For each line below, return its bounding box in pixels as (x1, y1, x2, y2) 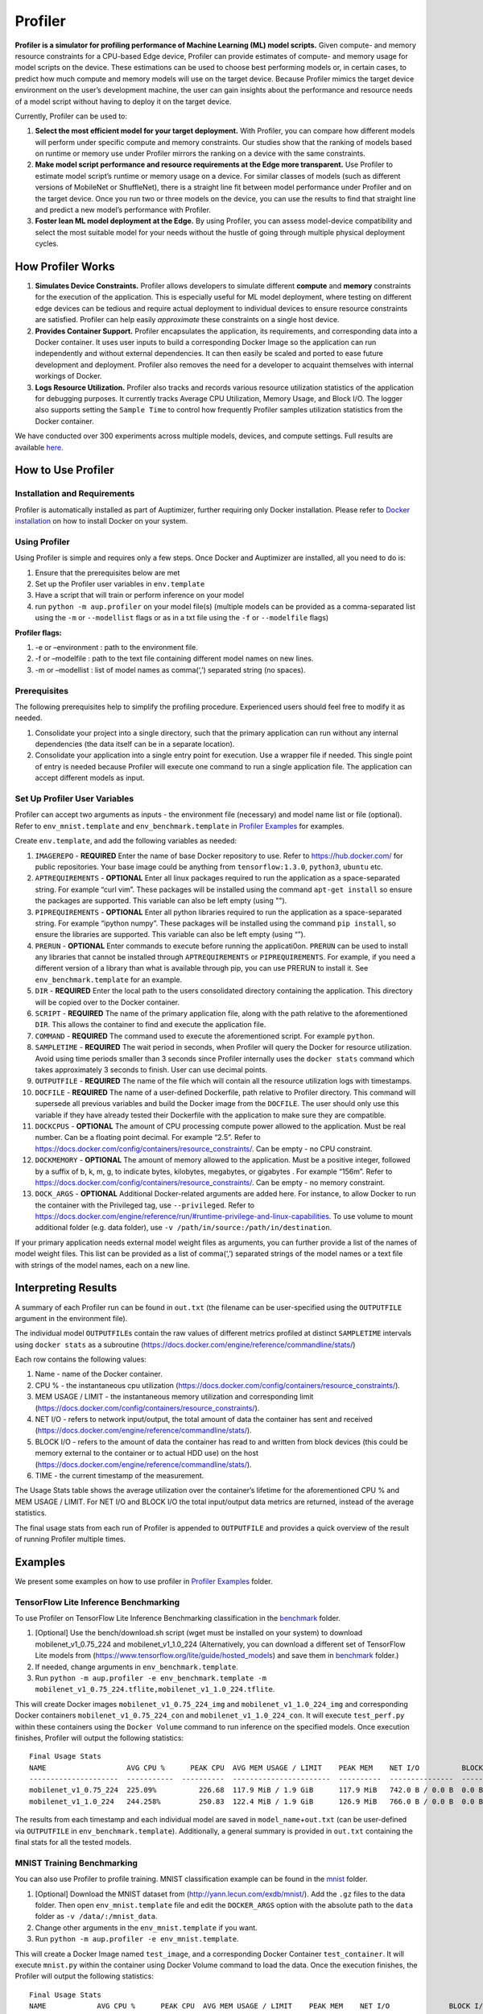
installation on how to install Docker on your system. (14, 516, 188, 526)
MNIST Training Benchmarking (14, 1857, 138, 1868)
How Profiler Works (14, 260, 116, 273)
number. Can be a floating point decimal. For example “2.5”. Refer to (35, 1133, 261, 1142)
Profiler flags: (14, 628, 62, 637)
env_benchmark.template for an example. (35, 975, 183, 984)
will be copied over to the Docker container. (35, 997, 180, 1007)
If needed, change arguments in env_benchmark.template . (35, 1662, 239, 1672)
